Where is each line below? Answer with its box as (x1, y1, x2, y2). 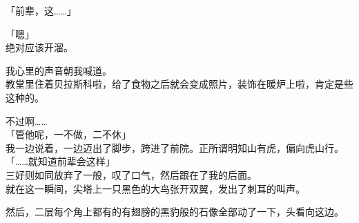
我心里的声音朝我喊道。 (6, 63, 112, 77)
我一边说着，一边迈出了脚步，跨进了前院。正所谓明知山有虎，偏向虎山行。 (6, 140, 344, 155)
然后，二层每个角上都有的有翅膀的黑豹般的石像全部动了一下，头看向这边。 (6, 204, 344, 219)
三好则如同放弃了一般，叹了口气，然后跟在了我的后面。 (6, 167, 257, 182)
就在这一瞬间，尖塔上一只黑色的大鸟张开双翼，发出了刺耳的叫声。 (6, 181, 305, 195)
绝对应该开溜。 (6, 40, 73, 55)
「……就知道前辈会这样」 (6, 154, 115, 168)
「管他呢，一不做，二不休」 (6, 127, 131, 142)
